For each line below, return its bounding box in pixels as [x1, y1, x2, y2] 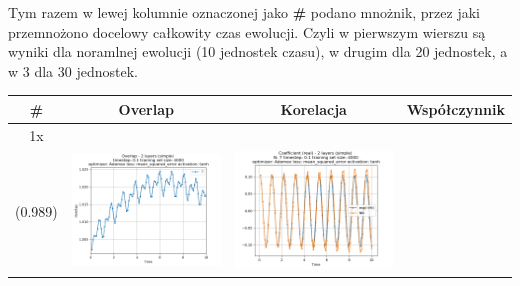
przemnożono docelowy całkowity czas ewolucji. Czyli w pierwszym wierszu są [8, 21, 486, 42]
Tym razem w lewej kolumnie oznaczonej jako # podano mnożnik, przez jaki [8, 2, 480, 22]
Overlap [118, 98, 174, 119]
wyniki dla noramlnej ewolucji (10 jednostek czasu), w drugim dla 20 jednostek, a [8, 41, 508, 62]
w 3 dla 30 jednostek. [8, 60, 138, 81]
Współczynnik [406, 98, 505, 119]
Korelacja [280, 98, 347, 119]
